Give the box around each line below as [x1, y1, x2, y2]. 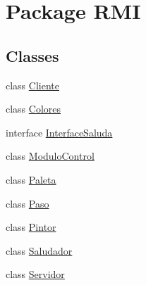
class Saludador [6, 243, 73, 258]
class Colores [6, 101, 61, 116]
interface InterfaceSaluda [6, 125, 113, 139]
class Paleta [6, 172, 56, 186]
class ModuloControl [6, 148, 95, 163]
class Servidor [6, 267, 65, 281]
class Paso [6, 196, 49, 210]
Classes [6, 44, 59, 66]
